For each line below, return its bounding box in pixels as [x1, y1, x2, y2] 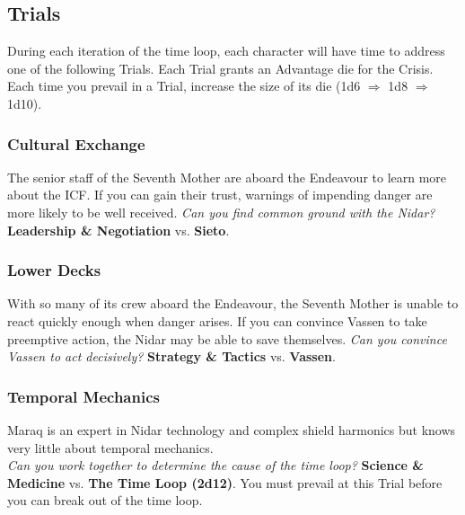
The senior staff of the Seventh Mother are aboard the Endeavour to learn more [7, 167, 447, 186]
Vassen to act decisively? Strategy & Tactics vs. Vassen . [7, 347, 336, 366]
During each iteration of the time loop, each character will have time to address [7, 41, 445, 60]
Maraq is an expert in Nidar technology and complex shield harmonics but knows [7, 420, 456, 439]
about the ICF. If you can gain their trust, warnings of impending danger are [7, 185, 433, 204]
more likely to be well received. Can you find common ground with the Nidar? [7, 202, 435, 221]
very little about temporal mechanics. [7, 438, 214, 457]
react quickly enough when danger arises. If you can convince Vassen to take [7, 311, 427, 330]
